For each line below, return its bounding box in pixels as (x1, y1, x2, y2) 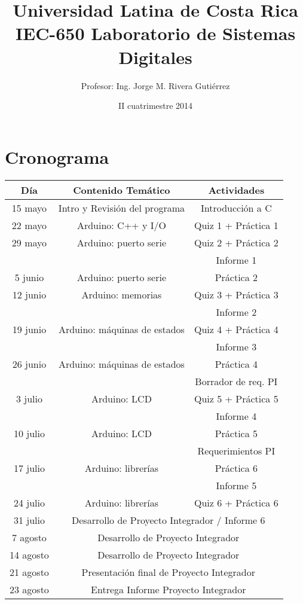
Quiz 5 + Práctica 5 (194, 391, 278, 405)
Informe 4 (216, 408, 257, 423)
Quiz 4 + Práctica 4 (194, 322, 278, 336)
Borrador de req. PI (195, 374, 278, 388)
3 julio (16, 391, 42, 405)
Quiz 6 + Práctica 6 (194, 495, 278, 510)
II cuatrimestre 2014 (118, 99, 193, 112)
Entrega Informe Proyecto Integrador (91, 582, 246, 596)
